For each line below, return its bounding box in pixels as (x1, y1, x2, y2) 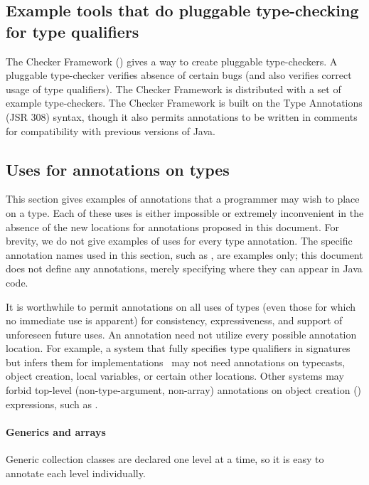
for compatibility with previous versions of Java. (6, 123, 215, 138)
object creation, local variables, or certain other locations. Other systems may (6, 368, 344, 383)
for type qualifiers (6, 20, 139, 42)
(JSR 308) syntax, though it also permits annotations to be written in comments (6, 109, 358, 124)
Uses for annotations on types (6, 158, 230, 180)
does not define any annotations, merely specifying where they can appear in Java (6, 261, 363, 276)
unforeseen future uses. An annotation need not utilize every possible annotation (6, 326, 357, 341)
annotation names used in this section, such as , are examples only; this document (6, 247, 363, 262)
